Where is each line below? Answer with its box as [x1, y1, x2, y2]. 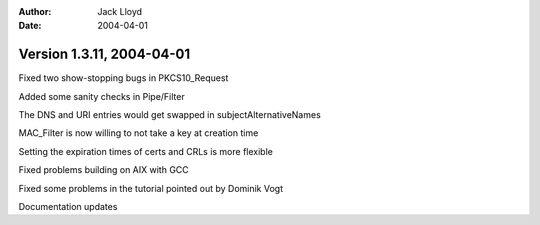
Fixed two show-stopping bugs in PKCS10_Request [18, 72, 229, 84]
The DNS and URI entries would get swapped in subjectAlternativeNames [18, 109, 322, 121]
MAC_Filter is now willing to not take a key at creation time [18, 127, 259, 139]
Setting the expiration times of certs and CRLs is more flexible [18, 145, 274, 157]
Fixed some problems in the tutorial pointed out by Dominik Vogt [18, 182, 284, 194]
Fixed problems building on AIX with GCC [18, 164, 189, 176]
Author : [18, 6, 52, 17]
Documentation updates [18, 201, 118, 213]
